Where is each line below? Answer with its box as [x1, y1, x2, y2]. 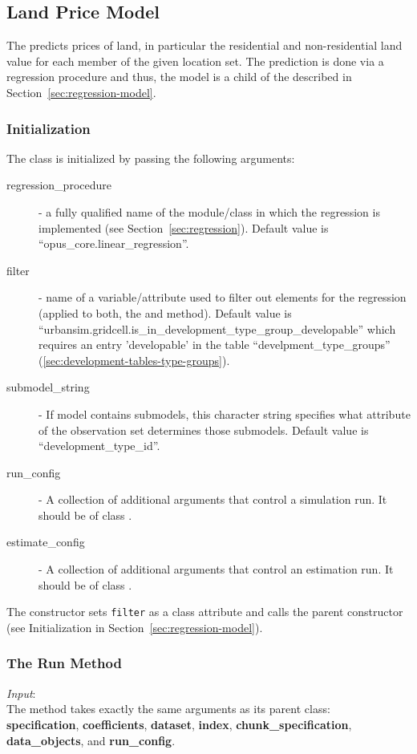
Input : [6, 684, 36, 701]
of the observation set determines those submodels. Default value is [38, 421, 369, 438]
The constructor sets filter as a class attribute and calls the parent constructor [6, 603, 403, 620]
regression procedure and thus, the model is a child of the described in [6, 68, 352, 85]
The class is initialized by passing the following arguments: [6, 149, 295, 166]
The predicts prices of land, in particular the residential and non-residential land [6, 37, 403, 54]
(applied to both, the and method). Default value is [38, 304, 292, 321]
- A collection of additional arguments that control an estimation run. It [38, 561, 394, 578]
